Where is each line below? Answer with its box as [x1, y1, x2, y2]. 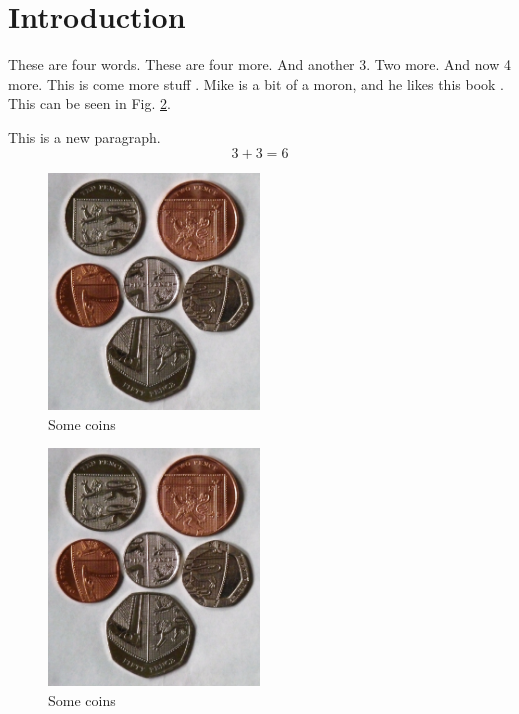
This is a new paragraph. [8, 126, 161, 147]
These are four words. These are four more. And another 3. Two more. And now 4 [8, 54, 511, 75]
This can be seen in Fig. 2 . [8, 93, 171, 114]
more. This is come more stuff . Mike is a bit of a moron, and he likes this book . [8, 73, 504, 94]
